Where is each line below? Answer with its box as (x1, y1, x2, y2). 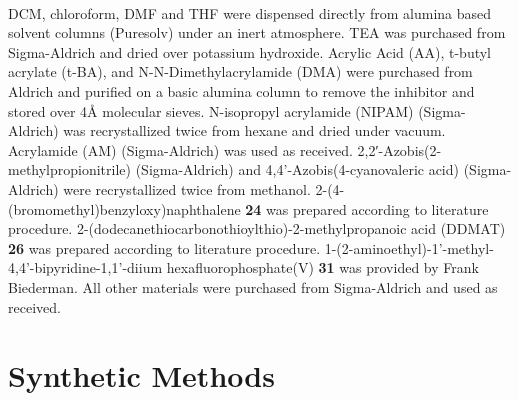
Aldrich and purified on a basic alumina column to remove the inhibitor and (8, 80, 475, 101)
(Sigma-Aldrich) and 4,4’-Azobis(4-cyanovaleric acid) (135, 159, 459, 180)
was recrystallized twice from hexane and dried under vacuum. (63, 120, 446, 141)
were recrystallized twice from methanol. (63, 178, 311, 199)
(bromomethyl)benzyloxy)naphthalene (8, 198, 241, 219)
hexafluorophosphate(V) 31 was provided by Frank (166, 257, 479, 278)
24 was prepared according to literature (245, 198, 489, 219)
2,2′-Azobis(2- (357, 139, 442, 160)
